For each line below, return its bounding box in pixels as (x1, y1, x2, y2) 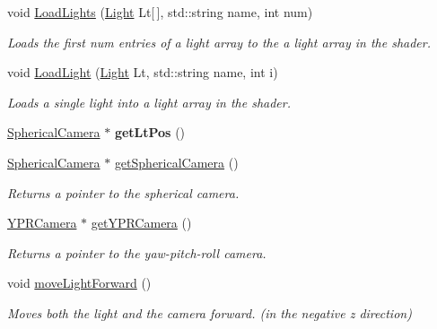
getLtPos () (114, 123, 186, 142)
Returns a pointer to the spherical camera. (7, 183, 240, 202)
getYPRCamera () (91, 213, 192, 232)
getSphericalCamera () (114, 152, 239, 171)
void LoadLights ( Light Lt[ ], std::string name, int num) (7, 3, 313, 21)
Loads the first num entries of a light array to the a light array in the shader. (7, 32, 432, 51)
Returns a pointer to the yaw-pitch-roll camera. (7, 243, 267, 262)
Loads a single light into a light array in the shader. (7, 92, 291, 111)
